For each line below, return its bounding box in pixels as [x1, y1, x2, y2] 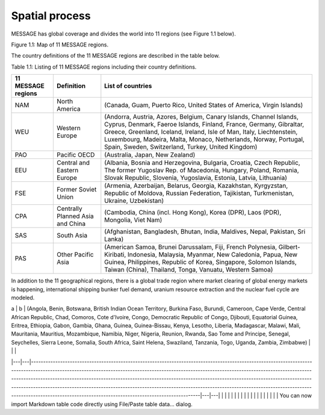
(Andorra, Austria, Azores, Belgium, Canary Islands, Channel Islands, [104, 113, 299, 121]
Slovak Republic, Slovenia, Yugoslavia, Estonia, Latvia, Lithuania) [104, 173, 288, 182]
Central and [57, 158, 90, 167]
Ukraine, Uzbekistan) [104, 196, 164, 205]
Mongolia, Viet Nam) [104, 216, 162, 224]
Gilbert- [278, 243, 300, 251]
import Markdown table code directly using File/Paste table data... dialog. [11, 401, 193, 408]
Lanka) [104, 235, 124, 243]
